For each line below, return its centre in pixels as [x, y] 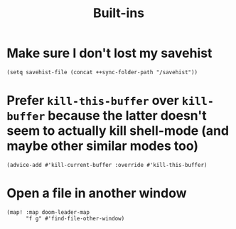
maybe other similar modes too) [103, 146]
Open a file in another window [97, 193]
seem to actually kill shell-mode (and [118, 131]
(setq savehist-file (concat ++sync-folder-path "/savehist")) [102, 72]
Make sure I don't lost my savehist [109, 53]
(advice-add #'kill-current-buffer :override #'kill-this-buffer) [107, 165]
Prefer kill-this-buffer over [93, 101]
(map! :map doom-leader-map [48, 212]
